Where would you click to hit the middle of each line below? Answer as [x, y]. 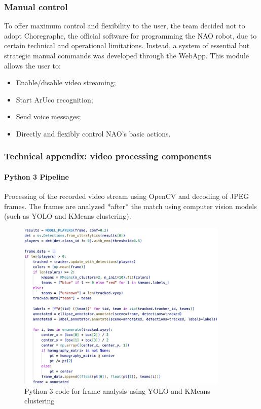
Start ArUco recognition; [54, 99]
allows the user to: [32, 65]
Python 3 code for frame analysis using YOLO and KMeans [117, 390]
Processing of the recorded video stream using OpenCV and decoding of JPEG [127, 196]
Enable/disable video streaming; [66, 82]
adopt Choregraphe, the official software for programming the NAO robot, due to [130, 35]
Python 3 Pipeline [36, 177]
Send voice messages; [48, 116]
